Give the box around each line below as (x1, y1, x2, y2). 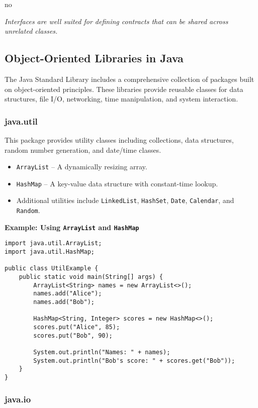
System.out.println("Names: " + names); (33, 348, 170, 356)
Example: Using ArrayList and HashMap (5, 222, 139, 232)
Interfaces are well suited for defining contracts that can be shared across (5, 16, 228, 26)
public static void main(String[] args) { (19, 273, 163, 281)
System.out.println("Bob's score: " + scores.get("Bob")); (33, 357, 235, 364)
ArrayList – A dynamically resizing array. (16, 161, 147, 172)
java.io (5, 392, 31, 405)
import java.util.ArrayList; (5, 240, 102, 247)
